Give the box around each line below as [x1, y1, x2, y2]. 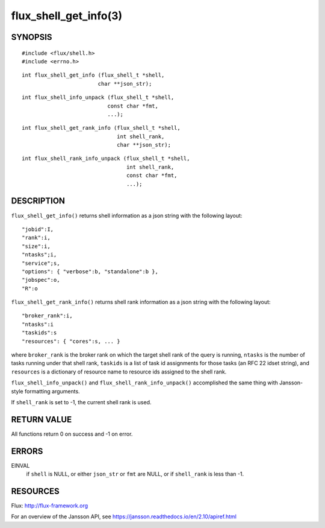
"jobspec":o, [22, 276, 60, 284]
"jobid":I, [22, 226, 54, 232]
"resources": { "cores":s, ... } [22, 338, 120, 345]
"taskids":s [22, 329, 57, 336]
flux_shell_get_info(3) [11, 9, 123, 22]
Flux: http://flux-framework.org [11, 502, 88, 509]
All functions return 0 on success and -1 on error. [11, 430, 133, 437]
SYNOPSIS [11, 32, 52, 42]
